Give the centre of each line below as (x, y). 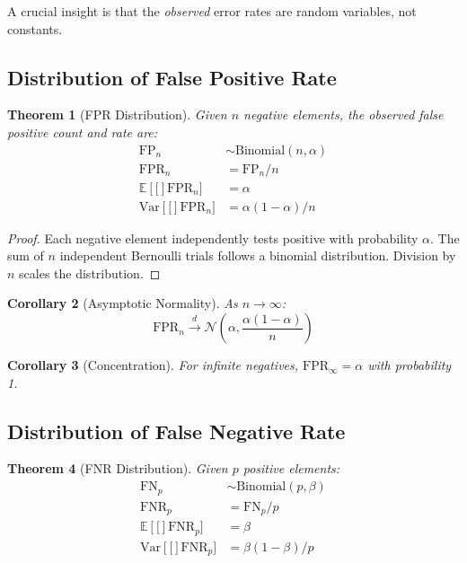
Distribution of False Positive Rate (172, 77)
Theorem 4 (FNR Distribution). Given (118, 468)
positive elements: (291, 468)
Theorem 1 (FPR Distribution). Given (117, 114)
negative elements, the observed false (344, 114)
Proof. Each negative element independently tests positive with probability (213, 238)
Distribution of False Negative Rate (176, 431)
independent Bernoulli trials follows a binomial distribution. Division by (258, 255)
